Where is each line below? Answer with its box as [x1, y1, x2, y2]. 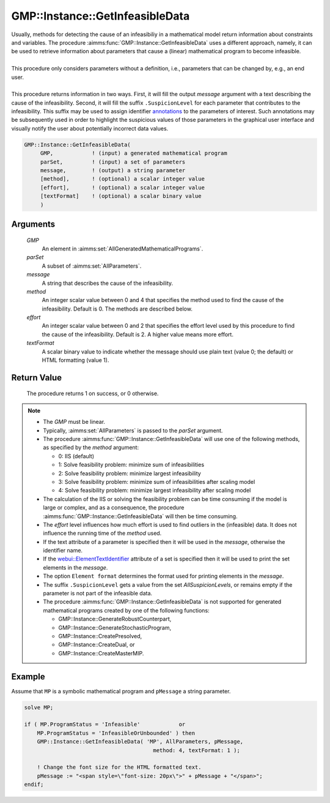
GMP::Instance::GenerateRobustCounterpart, [58, 616, 172, 623]
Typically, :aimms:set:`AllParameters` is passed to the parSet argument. [43, 426, 223, 434]
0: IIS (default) [58, 452, 95, 459]
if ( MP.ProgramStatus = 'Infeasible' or [24, 721, 186, 728]
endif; [24, 781, 44, 788]
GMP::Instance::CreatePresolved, [58, 632, 142, 639]
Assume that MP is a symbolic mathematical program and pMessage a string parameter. [11, 687, 231, 695]
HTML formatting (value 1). [42, 356, 109, 364]
